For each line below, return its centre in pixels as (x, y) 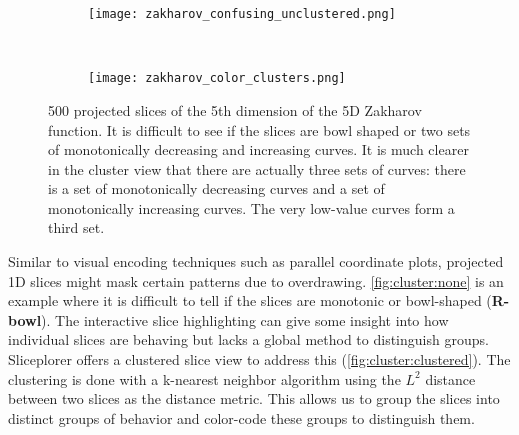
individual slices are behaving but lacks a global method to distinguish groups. (248, 339)
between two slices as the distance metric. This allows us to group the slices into (254, 398)
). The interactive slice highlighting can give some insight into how (245, 319)
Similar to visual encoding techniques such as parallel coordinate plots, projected (256, 261)
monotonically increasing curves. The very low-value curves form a (251, 207)
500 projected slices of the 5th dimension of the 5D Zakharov (235, 109)
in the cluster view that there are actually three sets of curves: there (257, 168)
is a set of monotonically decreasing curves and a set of (216, 188)
